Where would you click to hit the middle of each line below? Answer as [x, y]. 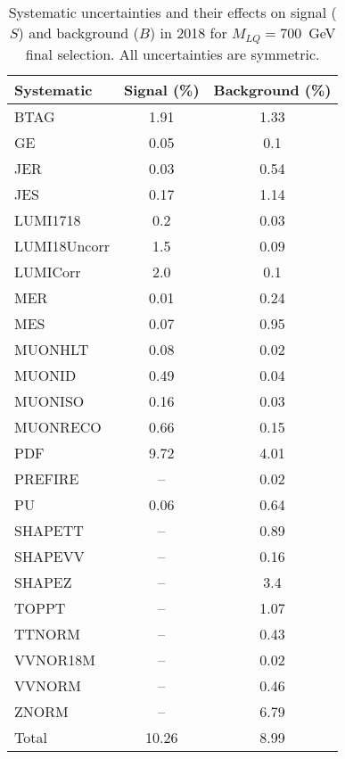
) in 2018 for [188, 33]
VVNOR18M [55, 659]
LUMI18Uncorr [62, 245]
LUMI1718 [48, 219]
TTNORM [48, 633]
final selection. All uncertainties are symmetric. [172, 54]
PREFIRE [47, 478]
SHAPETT [49, 530]
